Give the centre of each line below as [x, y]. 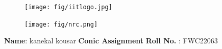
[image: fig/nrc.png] [61, 24]
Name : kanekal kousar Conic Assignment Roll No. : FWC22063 [111, 41]
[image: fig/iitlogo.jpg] [68, 7]
